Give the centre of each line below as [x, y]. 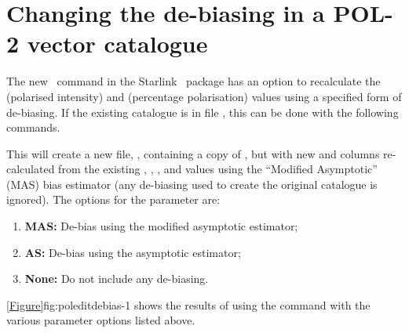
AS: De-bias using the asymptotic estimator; [133, 252]
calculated [31, 169]
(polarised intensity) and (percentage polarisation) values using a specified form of [204, 96]
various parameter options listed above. [101, 320]
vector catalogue [117, 43]
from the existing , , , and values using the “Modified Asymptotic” [218, 169]
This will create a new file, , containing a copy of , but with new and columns [193, 153]
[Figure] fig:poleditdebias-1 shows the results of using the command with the [188, 304]
